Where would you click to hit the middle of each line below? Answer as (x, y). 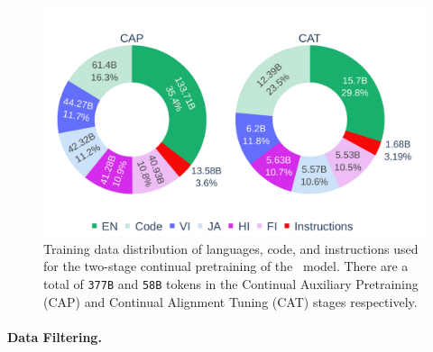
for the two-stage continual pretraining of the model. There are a (226, 266)
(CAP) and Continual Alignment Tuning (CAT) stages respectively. (230, 301)
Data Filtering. (55, 336)
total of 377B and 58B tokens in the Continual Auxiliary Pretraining (231, 284)
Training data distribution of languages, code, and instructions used (231, 248)
